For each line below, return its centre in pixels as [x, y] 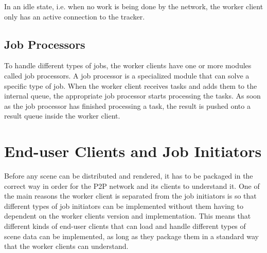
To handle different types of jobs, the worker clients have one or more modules [128, 65]
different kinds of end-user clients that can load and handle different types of [125, 226]
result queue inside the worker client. [62, 116]
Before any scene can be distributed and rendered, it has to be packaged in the [129, 176]
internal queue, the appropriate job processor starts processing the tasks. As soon [132, 96]
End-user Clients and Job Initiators [133, 151]
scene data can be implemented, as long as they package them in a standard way [131, 236]
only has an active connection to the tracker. [75, 16]
